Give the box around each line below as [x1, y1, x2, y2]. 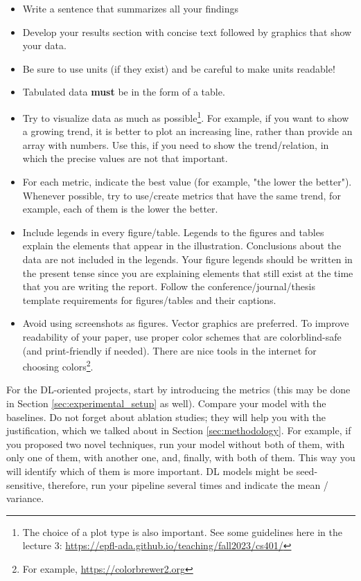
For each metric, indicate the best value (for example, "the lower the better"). [22, 175, 352, 188]
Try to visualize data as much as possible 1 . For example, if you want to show [22, 108, 349, 125]
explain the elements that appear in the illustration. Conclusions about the [22, 238, 342, 253]
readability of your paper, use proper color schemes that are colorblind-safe [22, 329, 342, 343]
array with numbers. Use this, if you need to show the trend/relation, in [22, 137, 329, 152]
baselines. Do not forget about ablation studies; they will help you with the [6, 409, 326, 424]
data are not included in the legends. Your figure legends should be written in [22, 251, 353, 266]
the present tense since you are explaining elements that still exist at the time [22, 265, 353, 280]
